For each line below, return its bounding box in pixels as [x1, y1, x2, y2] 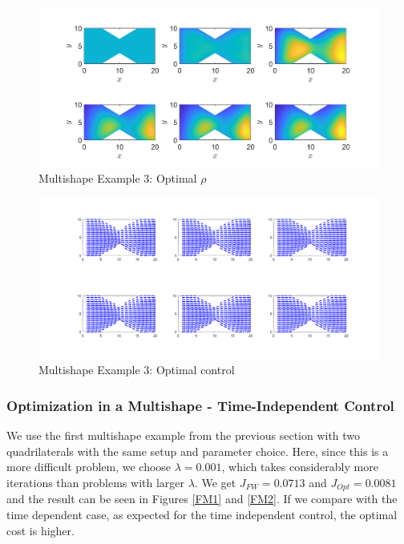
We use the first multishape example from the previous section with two [6, 427, 361, 444]
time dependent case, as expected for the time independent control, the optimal [6, 506, 398, 523]
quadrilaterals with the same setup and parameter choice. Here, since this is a [6, 442, 389, 459]
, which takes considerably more [221, 458, 378, 475]
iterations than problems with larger [6, 474, 184, 490]
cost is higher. [6, 522, 75, 538]
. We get [194, 474, 236, 490]
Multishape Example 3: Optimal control [38, 361, 235, 378]
